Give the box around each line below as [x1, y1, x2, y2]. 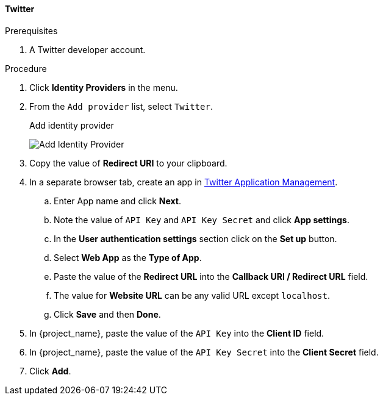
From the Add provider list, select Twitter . [29, 101, 213, 112]
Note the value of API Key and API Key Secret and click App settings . [54, 214, 349, 225]
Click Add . [29, 365, 71, 376]
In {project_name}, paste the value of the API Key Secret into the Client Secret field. [29, 346, 379, 357]
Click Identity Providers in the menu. [29, 82, 178, 93]
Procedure [5, 63, 47, 74]
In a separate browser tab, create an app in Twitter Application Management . [29, 176, 338, 187]
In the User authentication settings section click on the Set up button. [54, 233, 337, 244]
